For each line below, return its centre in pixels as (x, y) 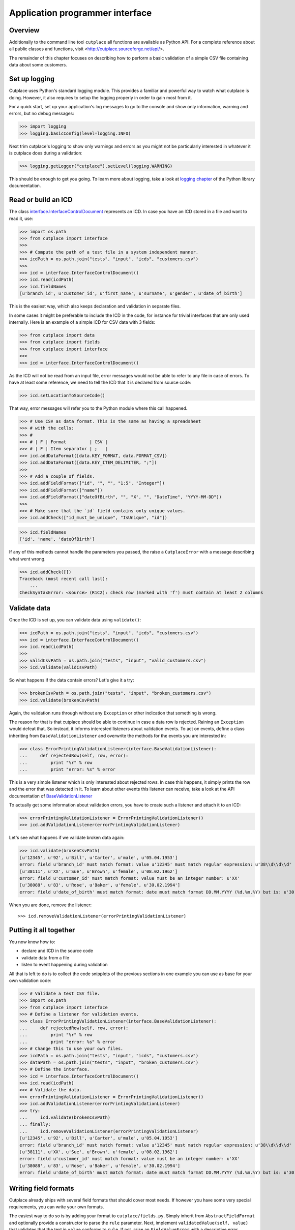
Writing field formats (42, 1188)
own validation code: (30, 981)
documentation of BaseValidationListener (51, 796)
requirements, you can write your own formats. (57, 1207)
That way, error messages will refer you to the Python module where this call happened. (98, 408)
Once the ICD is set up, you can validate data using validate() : (75, 620)
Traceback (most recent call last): (64, 579)
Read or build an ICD (41, 200)
